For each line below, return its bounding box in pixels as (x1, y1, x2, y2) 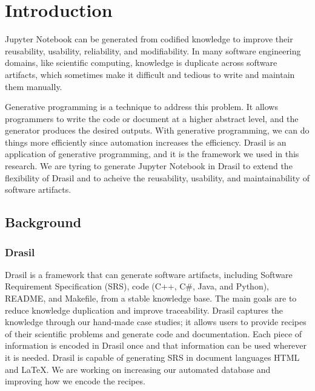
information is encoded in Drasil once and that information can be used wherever (5, 339, 307, 352)
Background (5, 213, 82, 231)
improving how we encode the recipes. (5, 375, 145, 387)
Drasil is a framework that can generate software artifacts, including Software (5, 268, 293, 280)
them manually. (5, 80, 62, 92)
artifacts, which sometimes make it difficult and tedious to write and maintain (5, 68, 295, 80)
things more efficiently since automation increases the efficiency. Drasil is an (5, 135, 287, 148)
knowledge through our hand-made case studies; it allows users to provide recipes (5, 315, 307, 328)
